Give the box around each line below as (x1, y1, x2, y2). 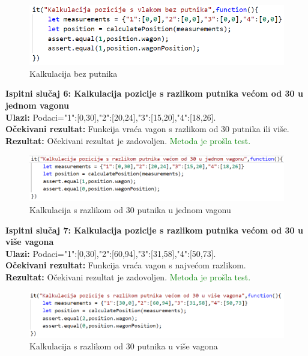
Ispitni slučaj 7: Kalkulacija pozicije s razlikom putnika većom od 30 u (5, 223, 303, 236)
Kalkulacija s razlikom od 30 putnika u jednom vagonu (29, 203, 231, 216)
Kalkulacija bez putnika (29, 67, 118, 79)
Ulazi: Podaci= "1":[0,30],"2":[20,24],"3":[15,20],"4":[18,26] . (5, 110, 216, 123)
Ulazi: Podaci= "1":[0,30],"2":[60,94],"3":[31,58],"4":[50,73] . (5, 247, 216, 259)
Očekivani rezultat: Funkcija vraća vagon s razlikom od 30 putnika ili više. (5, 122, 289, 135)
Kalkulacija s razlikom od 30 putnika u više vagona (29, 340, 218, 352)
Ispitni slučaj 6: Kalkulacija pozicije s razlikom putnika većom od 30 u (5, 87, 303, 100)
